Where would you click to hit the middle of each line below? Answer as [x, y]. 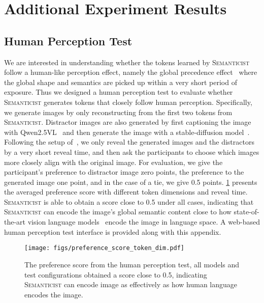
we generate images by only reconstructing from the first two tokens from [118, 112]
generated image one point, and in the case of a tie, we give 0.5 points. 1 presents [131, 182]
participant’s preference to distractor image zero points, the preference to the [124, 172]
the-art [15, 222]
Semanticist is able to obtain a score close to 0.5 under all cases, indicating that [129, 201]
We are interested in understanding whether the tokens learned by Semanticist [127, 62]
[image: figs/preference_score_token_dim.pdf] [104, 248]
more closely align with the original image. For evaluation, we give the [113, 162]
